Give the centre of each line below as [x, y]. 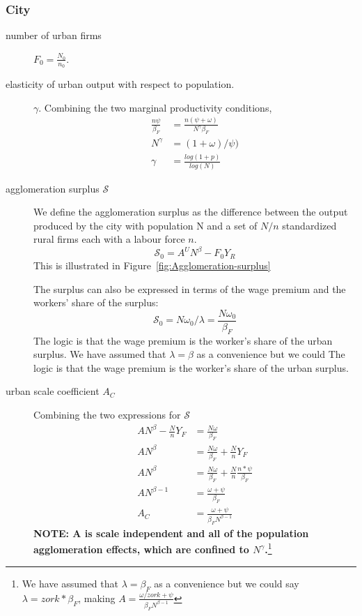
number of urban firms [54, 35]
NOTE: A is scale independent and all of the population [171, 533]
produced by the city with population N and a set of [145, 225]
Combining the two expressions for [107, 414]
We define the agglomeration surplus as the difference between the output [191, 212]
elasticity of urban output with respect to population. [120, 84]
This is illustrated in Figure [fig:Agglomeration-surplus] [152, 265]
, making [97, 598]
